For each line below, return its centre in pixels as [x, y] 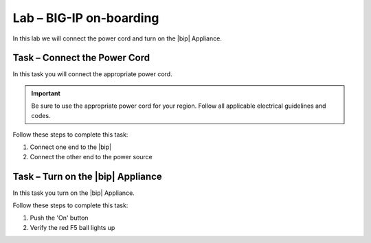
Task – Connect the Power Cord [81, 58]
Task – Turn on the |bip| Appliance [87, 176]
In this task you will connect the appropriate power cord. [92, 74]
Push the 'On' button [59, 218]
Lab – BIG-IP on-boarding [86, 18]
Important [46, 93]
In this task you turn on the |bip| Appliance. [74, 193]
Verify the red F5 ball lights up [72, 227]
